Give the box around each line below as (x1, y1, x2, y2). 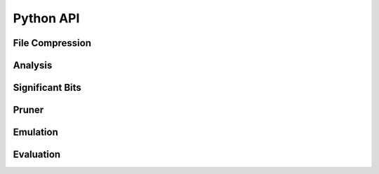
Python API (13, 10, 80, 26)
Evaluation (13, 149, 61, 161)
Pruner (13, 104, 44, 116)
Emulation (13, 126, 59, 138)
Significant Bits (13, 82, 82, 94)
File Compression (13, 37, 91, 49)
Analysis (13, 59, 53, 71)
